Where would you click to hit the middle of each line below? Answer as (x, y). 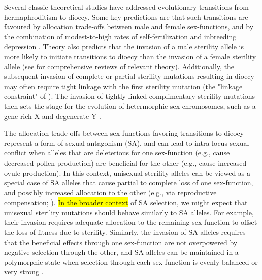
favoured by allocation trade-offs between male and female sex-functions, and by (129, 27)
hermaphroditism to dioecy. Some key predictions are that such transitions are (126, 16)
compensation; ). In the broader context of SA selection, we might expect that (126, 202)
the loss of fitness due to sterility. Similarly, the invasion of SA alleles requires (125, 232)
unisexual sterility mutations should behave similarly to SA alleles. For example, (129, 212)
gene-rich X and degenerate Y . (53, 116)
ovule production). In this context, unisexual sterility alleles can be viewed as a (127, 172)
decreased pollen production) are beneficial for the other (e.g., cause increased (125, 162)
